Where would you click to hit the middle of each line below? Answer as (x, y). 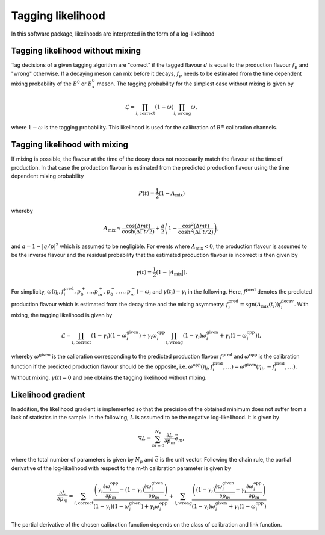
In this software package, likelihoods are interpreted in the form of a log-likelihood (113, 34)
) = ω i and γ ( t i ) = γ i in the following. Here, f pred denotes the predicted (224, 292)
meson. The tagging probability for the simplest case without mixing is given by (195, 84)
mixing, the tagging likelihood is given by (62, 315)
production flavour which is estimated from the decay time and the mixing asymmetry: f (120, 305)
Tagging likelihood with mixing (70, 145)
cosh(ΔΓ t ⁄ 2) (138, 231)
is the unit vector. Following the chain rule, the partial (225, 460)
